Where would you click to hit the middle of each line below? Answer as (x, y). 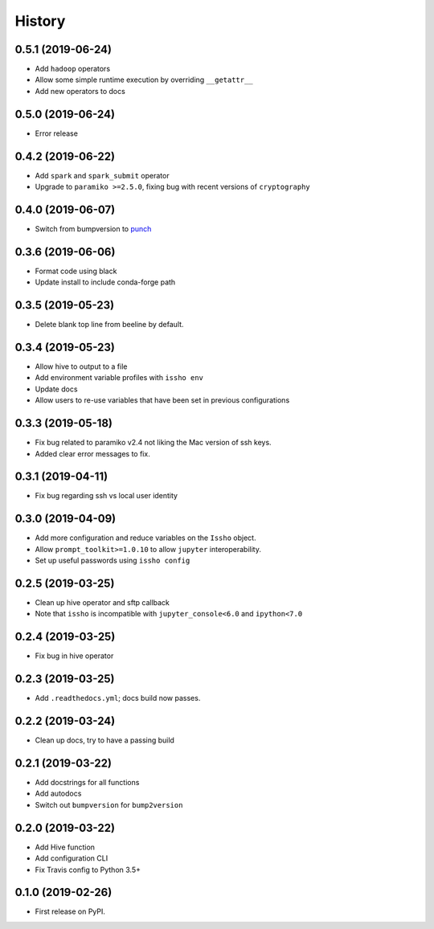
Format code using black (76, 271)
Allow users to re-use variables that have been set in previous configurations (162, 400)
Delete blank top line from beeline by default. (109, 325)
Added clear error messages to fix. (92, 453)
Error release (56, 133)
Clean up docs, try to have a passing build (104, 740)
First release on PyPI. (70, 911)
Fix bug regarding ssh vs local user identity (106, 496)
